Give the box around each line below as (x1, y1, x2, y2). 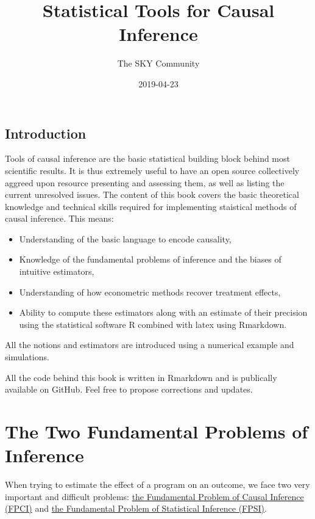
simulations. (5, 350, 49, 363)
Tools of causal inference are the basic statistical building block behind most (5, 152, 290, 165)
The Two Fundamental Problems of (5, 419, 308, 443)
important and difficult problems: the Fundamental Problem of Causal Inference (5, 490, 304, 503)
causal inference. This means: (5, 212, 114, 225)
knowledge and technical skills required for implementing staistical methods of (5, 200, 297, 212)
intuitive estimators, (19, 265, 94, 278)
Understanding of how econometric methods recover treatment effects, (19, 285, 281, 298)
